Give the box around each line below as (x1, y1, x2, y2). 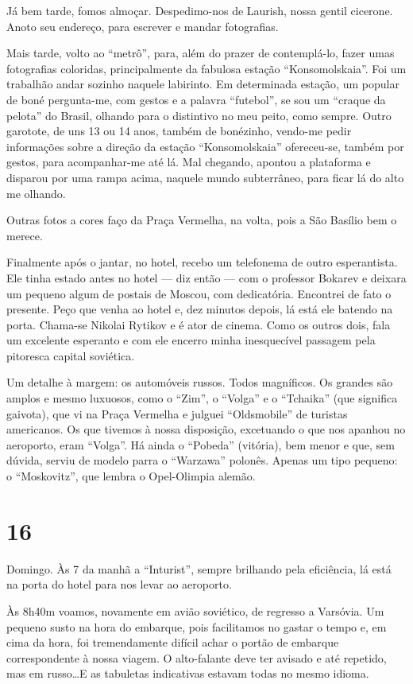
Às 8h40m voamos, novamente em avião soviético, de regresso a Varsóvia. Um (6, 602, 384, 619)
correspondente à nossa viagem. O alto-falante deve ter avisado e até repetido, (6, 649, 387, 666)
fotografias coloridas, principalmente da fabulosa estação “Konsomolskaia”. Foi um (6, 60, 407, 76)
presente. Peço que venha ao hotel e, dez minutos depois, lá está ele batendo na (6, 301, 393, 317)
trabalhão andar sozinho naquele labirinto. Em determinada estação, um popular (6, 76, 399, 92)
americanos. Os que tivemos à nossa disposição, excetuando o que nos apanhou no (6, 421, 406, 437)
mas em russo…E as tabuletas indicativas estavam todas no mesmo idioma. (6, 665, 369, 682)
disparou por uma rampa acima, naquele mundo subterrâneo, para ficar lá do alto (6, 169, 404, 185)
